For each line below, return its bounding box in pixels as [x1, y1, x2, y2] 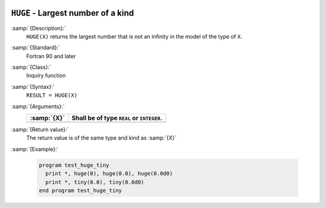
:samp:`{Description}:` [11, 24, 66, 31]
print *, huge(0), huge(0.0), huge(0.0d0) [45, 170, 173, 177]
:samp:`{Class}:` [11, 63, 51, 71]
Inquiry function [26, 72, 66, 79]
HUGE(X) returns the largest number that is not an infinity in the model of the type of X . [26, 33, 243, 40]
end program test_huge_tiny [39, 187, 122, 193]
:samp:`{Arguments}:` [11, 103, 65, 110]
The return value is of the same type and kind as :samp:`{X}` [26, 134, 177, 141]
